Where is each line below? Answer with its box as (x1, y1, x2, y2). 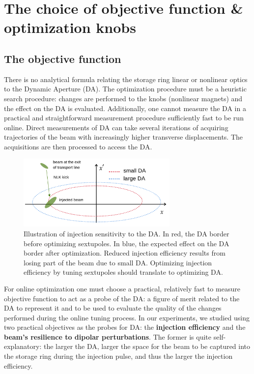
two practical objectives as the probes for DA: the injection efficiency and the (4, 322, 246, 332)
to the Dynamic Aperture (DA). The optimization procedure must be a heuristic (4, 84, 247, 94)
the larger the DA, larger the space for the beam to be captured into (43, 341, 251, 351)
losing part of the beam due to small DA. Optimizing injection (24, 257, 212, 267)
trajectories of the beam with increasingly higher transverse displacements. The (4, 132, 243, 142)
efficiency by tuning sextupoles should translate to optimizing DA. (24, 267, 223, 277)
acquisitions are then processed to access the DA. (4, 141, 152, 151)
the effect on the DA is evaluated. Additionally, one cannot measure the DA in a (4, 103, 246, 113)
